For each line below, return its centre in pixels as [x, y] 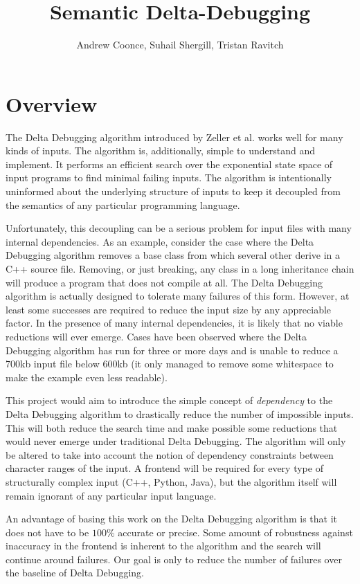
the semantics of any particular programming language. [123, 204]
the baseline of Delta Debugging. [75, 573]
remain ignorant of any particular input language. [111, 495]
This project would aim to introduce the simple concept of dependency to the [169, 400]
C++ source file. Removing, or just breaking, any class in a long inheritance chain [180, 268]
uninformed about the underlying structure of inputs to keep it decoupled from [173, 191]
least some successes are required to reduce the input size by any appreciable [169, 309]
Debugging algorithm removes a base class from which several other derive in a [173, 255]
